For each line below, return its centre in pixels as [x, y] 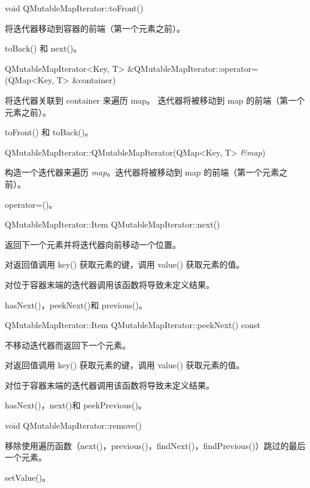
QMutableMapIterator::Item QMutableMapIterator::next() [113, 224]
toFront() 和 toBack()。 [49, 132]
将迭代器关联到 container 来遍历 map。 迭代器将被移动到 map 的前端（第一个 [155, 100]
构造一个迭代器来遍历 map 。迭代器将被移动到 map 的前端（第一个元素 [142, 172]
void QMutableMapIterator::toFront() [74, 8]
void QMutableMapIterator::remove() [73, 425]
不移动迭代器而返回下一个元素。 [68, 345]
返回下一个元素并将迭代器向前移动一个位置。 [93, 244]
